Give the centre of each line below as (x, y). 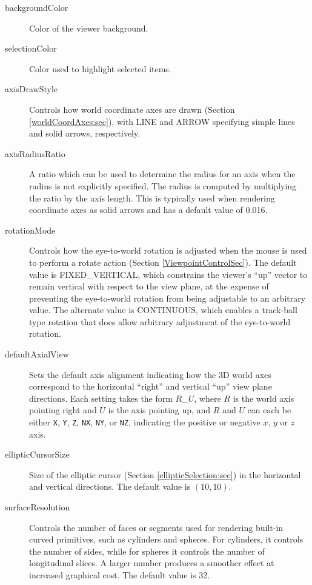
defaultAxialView (37, 354)
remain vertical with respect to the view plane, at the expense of (149, 286)
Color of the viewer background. (89, 28)
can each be (269, 410)
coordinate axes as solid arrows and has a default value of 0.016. (148, 210)
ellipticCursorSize (37, 454)
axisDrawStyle (32, 89)
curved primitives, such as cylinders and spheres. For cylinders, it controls (166, 539)
